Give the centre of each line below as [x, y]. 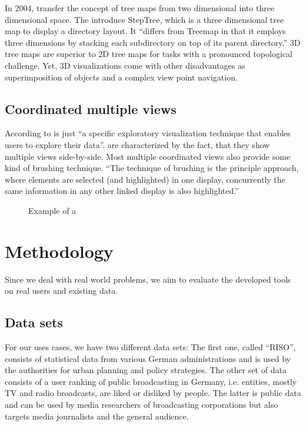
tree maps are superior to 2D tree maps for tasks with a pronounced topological [149, 54]
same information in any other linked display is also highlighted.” [122, 191]
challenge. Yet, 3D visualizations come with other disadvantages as [125, 65]
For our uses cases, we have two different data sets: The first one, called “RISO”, [150, 347]
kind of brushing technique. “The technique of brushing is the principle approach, [152, 168]
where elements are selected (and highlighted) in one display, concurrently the [145, 179]
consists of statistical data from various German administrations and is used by [148, 358]
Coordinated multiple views [91, 108]
